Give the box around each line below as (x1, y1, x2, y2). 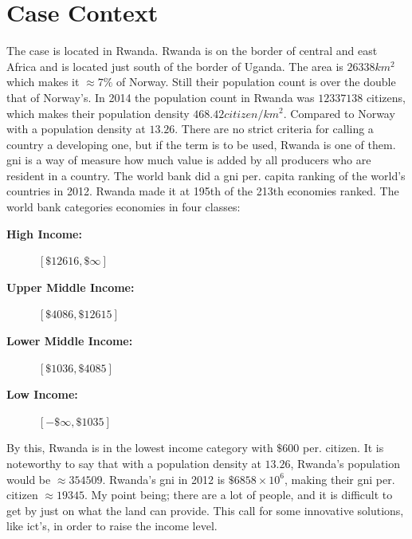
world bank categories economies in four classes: (6, 199, 241, 215)
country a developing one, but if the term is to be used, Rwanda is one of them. (6, 136, 396, 152)
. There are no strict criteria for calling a (175, 120, 374, 137)
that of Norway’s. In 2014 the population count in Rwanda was (6, 89, 315, 105)
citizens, (366, 89, 406, 105)
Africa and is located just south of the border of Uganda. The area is (6, 57, 343, 74)
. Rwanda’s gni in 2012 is (102, 470, 226, 487)
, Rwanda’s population (290, 455, 401, 471)
